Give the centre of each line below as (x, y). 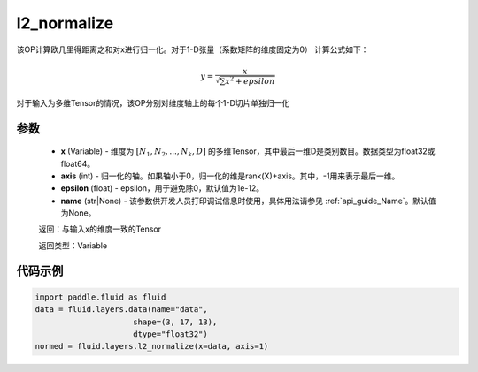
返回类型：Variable (73, 245)
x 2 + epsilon (250, 80)
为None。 (78, 213)
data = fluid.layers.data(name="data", (121, 310)
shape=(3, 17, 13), (175, 322)
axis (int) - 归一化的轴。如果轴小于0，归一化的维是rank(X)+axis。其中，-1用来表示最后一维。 (230, 176)
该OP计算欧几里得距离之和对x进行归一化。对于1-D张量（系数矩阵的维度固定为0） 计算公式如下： (193, 49)
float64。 (78, 163)
